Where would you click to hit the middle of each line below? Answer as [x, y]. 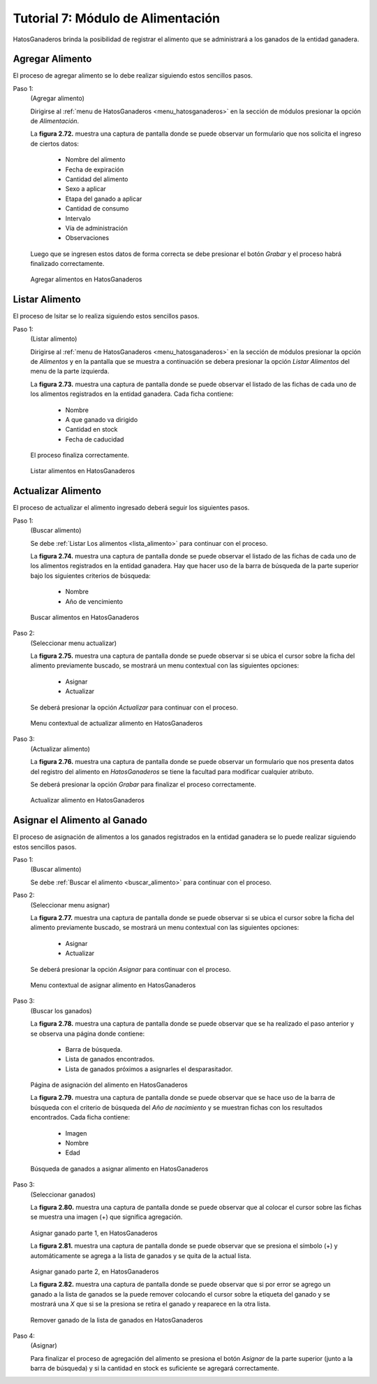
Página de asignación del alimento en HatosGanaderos [109, 1085]
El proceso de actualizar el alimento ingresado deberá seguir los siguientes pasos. [131, 508]
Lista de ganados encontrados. [110, 1059]
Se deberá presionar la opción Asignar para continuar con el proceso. [131, 969]
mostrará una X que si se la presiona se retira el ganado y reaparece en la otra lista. [150, 1304]
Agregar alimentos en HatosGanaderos [86, 279]
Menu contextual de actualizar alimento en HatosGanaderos [117, 723]
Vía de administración [97, 228]
